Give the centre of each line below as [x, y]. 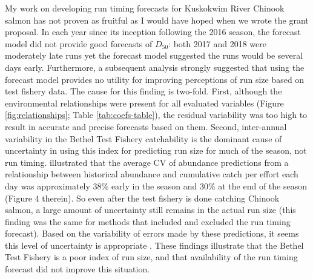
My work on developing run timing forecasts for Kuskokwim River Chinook [145, 8]
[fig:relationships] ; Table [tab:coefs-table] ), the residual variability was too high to [156, 115]
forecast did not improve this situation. [77, 269]
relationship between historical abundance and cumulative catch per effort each [152, 174]
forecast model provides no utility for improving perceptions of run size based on [155, 79]
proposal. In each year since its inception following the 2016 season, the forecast [153, 32]
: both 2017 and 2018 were [217, 43]
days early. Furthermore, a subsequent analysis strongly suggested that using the [155, 67]
